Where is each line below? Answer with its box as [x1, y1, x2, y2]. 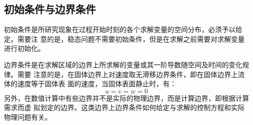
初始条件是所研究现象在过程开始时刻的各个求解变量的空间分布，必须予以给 [4, 24, 242, 34]
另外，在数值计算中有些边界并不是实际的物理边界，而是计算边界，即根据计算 [4, 93, 249, 103]
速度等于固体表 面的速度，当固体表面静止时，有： [17, 78, 177, 89]
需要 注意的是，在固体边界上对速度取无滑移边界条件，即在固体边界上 [17, 69, 238, 79]
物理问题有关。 [4, 111, 52, 122]
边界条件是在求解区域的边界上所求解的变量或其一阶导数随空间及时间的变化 [4, 59, 242, 69]
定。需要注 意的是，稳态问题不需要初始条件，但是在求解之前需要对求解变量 [4, 33, 245, 44]
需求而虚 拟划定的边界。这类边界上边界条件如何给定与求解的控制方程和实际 [4, 102, 245, 112]
